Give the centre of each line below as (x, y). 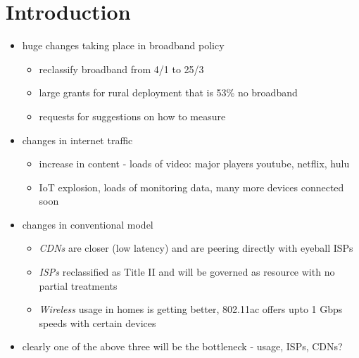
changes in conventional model (88, 224)
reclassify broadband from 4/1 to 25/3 (121, 69)
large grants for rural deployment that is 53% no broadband (168, 92)
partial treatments (78, 285)
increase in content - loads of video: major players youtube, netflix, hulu (194, 164)
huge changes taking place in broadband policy (123, 45)
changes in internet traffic (77, 140)
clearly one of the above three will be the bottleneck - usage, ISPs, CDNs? (182, 346)
